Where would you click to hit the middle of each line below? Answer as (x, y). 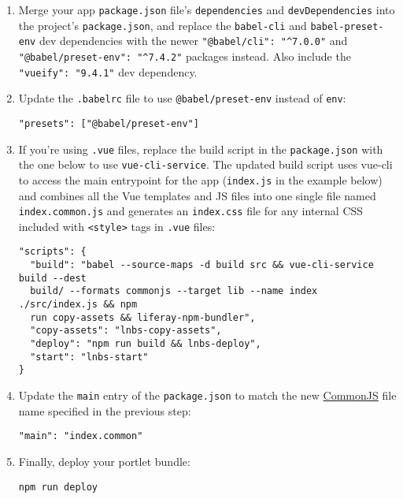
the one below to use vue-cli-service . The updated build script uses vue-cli (205, 164)
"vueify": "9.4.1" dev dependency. (108, 71)
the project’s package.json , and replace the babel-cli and (163, 25)
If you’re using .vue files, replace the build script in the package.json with (201, 149)
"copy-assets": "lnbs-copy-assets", (126, 331)
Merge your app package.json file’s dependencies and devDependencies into (207, 9)
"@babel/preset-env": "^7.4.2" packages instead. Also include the (185, 56)
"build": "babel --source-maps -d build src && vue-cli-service (202, 265)
